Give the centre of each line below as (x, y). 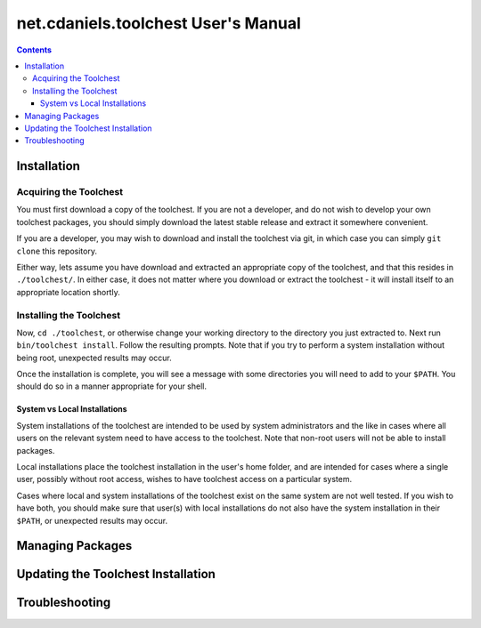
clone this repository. (57, 251)
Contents (34, 50)
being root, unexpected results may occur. (94, 358)
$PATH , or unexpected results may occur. (92, 520)
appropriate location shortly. (68, 292)
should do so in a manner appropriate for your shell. (112, 386)
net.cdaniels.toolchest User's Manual (159, 23)
